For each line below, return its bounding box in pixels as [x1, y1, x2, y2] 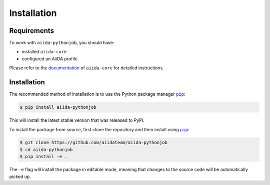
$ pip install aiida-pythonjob [19, 105, 97, 110]
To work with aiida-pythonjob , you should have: [9, 40, 114, 46]
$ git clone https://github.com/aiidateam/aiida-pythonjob [19, 140, 167, 146]
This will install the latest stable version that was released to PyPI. [9, 117, 145, 123]
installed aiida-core [21, 49, 67, 55]
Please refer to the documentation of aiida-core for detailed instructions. [9, 65, 164, 71]
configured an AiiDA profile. [21, 55, 79, 62]
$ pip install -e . [19, 154, 67, 160]
